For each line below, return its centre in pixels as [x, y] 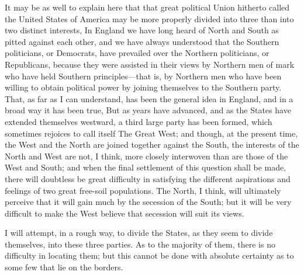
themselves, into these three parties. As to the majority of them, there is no [140, 244]
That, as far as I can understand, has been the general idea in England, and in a [149, 98]
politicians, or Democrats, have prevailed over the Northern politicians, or [137, 53]
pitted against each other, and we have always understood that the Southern [142, 41]
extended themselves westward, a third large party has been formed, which [139, 121]
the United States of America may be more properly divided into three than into [149, 18]
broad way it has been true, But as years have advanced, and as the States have [148, 110]
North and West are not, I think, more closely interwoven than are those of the [146, 156]
